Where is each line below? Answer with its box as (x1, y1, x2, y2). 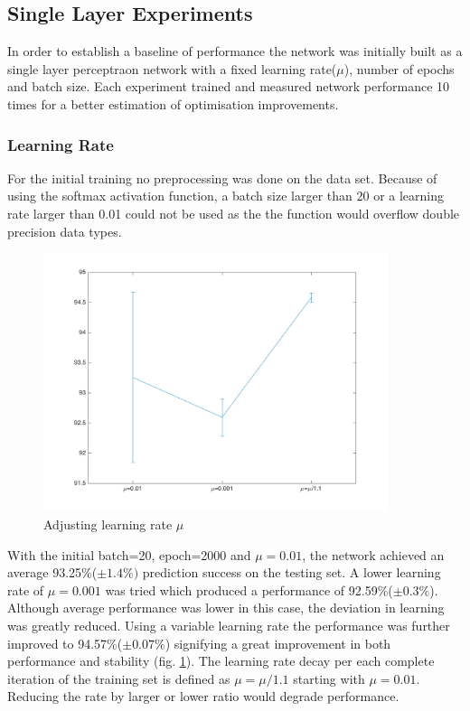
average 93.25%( (7, 563, 98, 582)
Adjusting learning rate (43, 514, 173, 533)
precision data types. (7, 221, 122, 240)
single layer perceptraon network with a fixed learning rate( (7, 59, 337, 78)
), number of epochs (343, 59, 455, 78)
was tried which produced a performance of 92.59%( (105, 580, 393, 599)
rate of (7, 580, 44, 599)
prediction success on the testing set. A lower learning (142, 563, 441, 582)
